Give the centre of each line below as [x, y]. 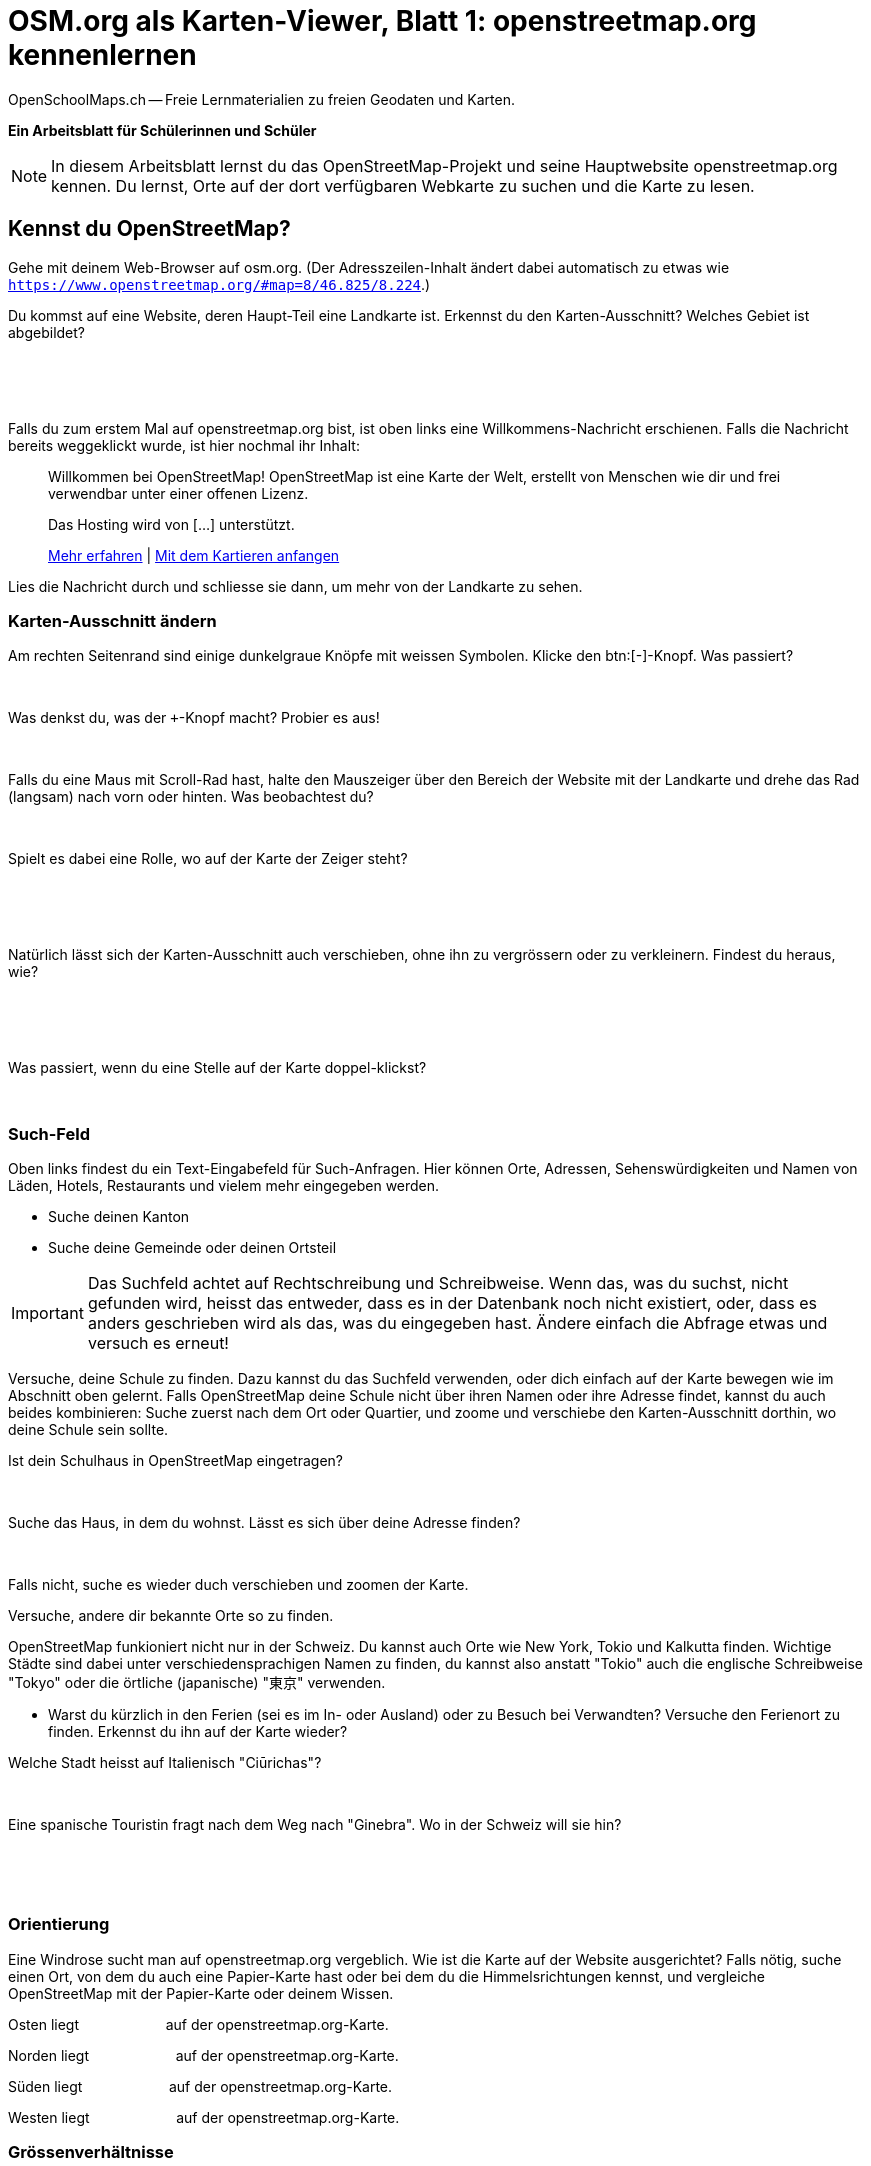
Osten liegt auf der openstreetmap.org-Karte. [198, 2024]
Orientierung [59, 1924]
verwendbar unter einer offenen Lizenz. [178, 493]
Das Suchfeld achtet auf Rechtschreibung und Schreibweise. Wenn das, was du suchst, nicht [438, 1283]
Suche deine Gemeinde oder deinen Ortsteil [192, 1248]
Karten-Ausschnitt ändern [112, 620]
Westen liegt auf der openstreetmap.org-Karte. [204, 2117]
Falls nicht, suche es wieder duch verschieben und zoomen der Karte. [238, 1585]
